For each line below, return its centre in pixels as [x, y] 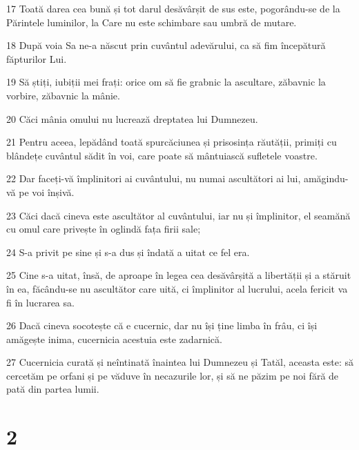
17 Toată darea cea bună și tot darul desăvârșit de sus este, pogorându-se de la [173, 8]
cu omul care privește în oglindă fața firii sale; [104, 229]
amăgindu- [326, 178]
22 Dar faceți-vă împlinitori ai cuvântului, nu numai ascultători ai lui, [154, 178]
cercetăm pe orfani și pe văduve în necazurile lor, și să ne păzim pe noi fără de [173, 375]
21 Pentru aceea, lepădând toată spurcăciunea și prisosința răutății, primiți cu [172, 142]
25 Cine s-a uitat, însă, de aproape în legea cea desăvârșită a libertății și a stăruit [179, 275]
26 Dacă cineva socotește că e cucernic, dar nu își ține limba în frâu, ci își [162, 325]
